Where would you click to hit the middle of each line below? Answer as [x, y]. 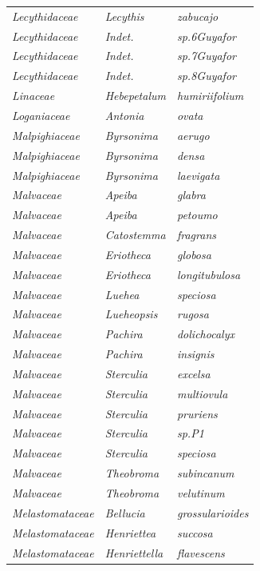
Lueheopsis [131, 314]
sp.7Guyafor [206, 56]
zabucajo [197, 16]
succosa [195, 532]
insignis [195, 354]
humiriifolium [210, 96]
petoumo [197, 215]
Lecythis [124, 16]
